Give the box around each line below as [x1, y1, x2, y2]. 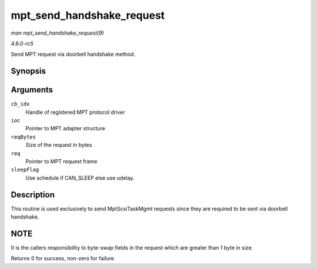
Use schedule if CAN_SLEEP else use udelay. [25, 174, 134, 181]
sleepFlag [11, 166, 39, 173]
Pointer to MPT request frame [25, 157, 97, 164]
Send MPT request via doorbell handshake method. [11, 51, 136, 58]
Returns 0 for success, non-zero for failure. [11, 255, 116, 262]
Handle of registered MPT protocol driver [25, 109, 126, 116]
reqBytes [11, 133, 36, 140]
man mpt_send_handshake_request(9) [11, 29, 104, 36]
